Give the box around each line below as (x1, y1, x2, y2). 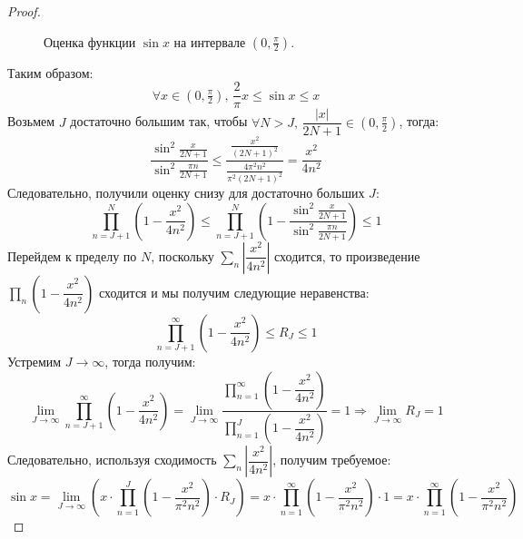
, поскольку (151, 246, 214, 265)
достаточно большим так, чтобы (70, 112, 248, 131)
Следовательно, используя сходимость (7, 450, 217, 469)
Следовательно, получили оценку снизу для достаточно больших (7, 183, 365, 202)
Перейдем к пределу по (7, 246, 137, 265)
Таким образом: (7, 63, 94, 82)
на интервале (173, 32, 246, 51)
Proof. (7, 2, 41, 20)
